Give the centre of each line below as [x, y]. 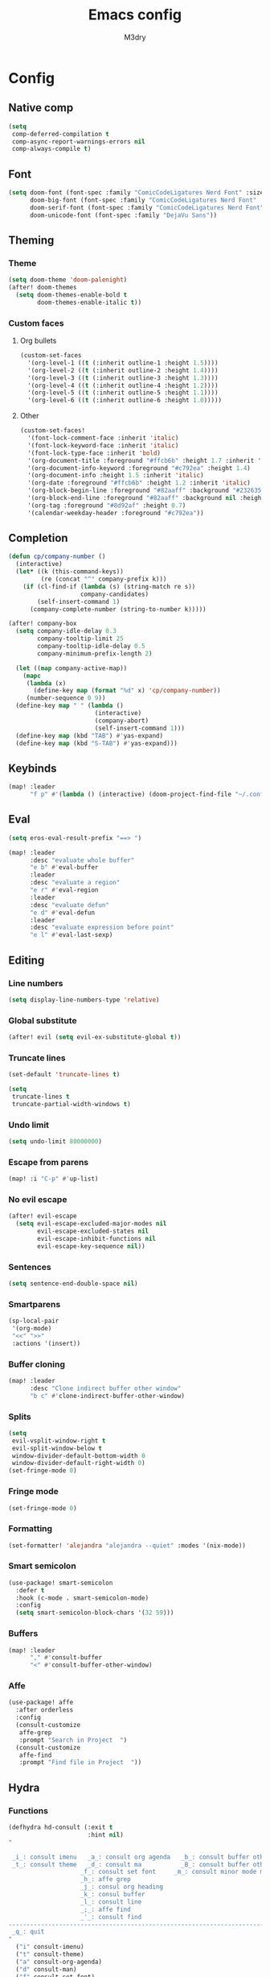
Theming [31, 240]
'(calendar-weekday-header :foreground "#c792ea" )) [116, 513]
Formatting [31, 1529]
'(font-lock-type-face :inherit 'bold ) [94, 453]
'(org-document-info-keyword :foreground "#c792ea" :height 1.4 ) [139, 468]
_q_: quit [28, 1932]
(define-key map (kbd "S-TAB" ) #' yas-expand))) [97, 743]
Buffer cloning [37, 1364]
